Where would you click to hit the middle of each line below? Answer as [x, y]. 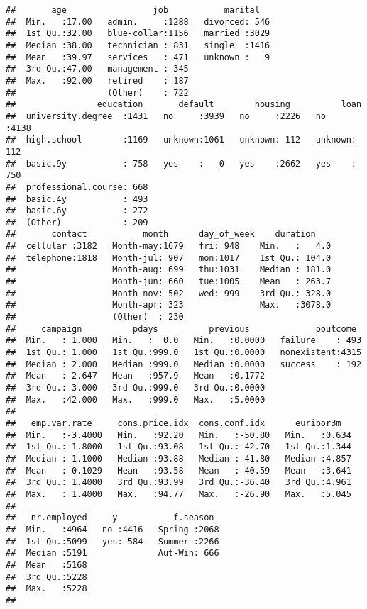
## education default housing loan [184, 105]
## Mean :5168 [46, 565]
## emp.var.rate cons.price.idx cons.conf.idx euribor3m [174, 423]
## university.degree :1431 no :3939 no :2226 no [166, 116]
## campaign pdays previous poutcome [181, 329]
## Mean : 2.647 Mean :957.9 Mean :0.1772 [136, 376]
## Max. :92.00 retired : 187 [97, 80]
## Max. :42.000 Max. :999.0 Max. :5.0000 [136, 400]
